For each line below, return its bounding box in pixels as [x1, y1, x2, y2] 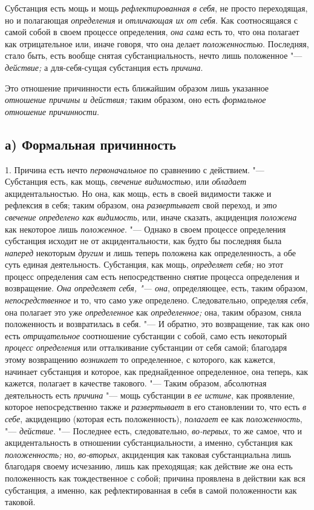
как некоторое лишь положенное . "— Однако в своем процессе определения [5, 222, 286, 235]
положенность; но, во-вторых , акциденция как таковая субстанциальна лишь [5, 448, 291, 460]
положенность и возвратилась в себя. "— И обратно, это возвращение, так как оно [5, 317, 310, 330]
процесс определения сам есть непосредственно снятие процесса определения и [5, 270, 299, 282]
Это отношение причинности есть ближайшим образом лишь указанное [5, 81, 269, 94]
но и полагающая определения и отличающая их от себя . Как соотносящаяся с [5, 13, 298, 26]
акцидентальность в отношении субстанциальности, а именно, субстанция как [5, 436, 293, 449]
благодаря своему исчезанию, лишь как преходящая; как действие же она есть [5, 460, 293, 472]
